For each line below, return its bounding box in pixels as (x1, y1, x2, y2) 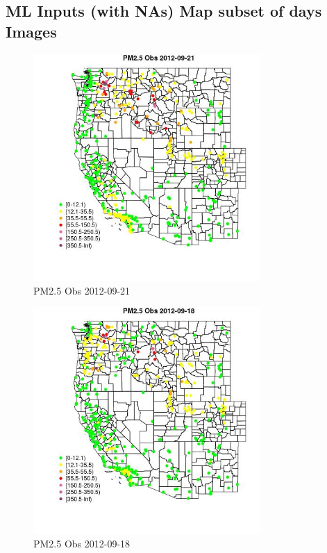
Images (6, 20, 57, 42)
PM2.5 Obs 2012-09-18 (33, 536, 131, 551)
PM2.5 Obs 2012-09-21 (33, 283, 131, 297)
